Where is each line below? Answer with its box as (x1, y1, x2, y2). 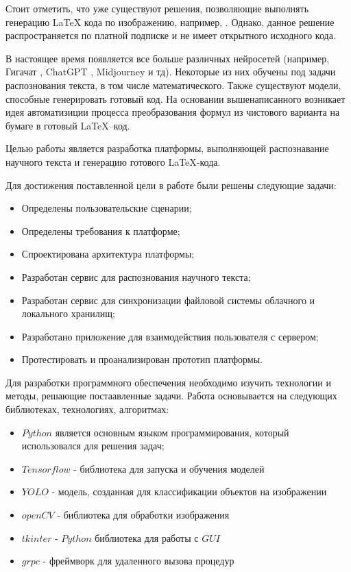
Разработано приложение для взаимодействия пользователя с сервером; (21, 329, 319, 343)
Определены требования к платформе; (21, 223, 180, 238)
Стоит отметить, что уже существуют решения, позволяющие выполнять (5, 1, 309, 15)
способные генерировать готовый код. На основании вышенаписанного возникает (5, 91, 346, 105)
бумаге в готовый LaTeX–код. (5, 118, 130, 132)
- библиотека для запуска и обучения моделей (73, 461, 265, 475)
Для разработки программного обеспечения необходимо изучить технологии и (5, 375, 331, 389)
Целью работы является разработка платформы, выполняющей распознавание (5, 141, 329, 156)
